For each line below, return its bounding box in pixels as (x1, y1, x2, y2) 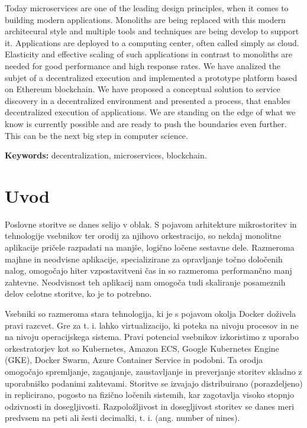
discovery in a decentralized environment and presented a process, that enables (5, 94, 290, 106)
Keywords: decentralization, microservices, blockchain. (5, 149, 207, 161)
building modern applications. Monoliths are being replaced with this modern (5, 13, 286, 25)
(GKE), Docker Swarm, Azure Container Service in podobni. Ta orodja (5, 354, 263, 366)
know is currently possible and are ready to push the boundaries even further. (5, 117, 287, 129)
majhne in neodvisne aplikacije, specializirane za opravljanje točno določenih (5, 252, 283, 265)
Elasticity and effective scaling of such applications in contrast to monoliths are (5, 48, 293, 60)
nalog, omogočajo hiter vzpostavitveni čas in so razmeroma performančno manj (5, 264, 292, 277)
